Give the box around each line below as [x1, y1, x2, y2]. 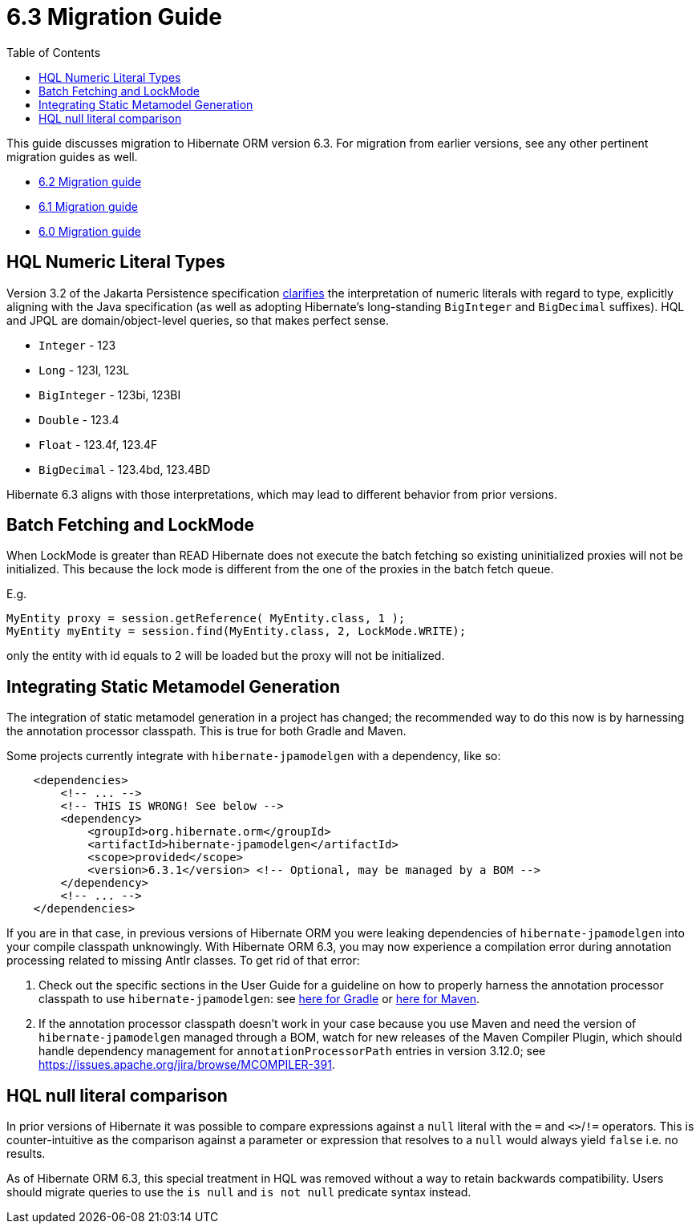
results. [6, 1147, 46, 1161]
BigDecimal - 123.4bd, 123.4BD [38, 462, 211, 476]
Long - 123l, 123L [38, 362, 130, 377]
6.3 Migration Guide [6, 3, 222, 30]
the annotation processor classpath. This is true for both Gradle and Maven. [6, 724, 407, 738]
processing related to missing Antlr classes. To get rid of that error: [6, 953, 360, 968]
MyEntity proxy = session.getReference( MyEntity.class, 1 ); [6, 612, 406, 625]
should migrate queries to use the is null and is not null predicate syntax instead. [6, 1185, 471, 1200]
